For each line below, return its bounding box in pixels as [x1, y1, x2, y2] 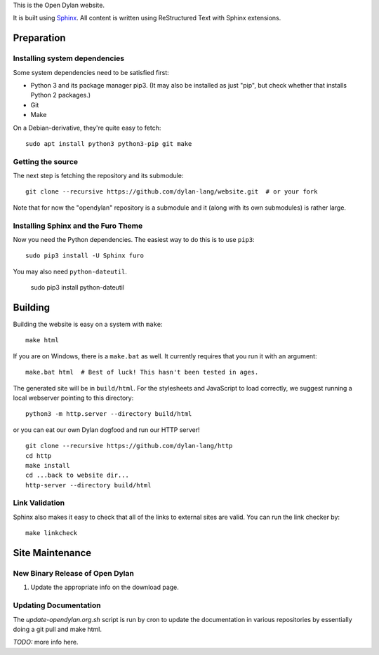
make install [25, 461, 70, 469]
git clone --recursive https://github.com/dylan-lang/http [25, 442, 233, 450]
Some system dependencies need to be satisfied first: [13, 68, 170, 76]
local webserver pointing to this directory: [13, 393, 134, 402]
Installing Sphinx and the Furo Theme [13, 221, 143, 231]
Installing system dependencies [13, 53, 125, 63]
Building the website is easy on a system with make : [13, 320, 163, 329]
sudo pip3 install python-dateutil [30, 283, 124, 292]
